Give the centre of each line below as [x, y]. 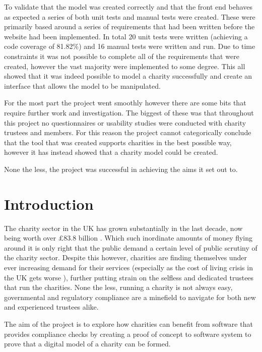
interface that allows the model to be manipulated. [82, 85]
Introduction [49, 203]
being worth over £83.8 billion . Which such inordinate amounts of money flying [128, 238]
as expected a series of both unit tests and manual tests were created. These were [130, 16]
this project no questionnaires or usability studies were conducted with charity [125, 122]
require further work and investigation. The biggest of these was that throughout [129, 112]
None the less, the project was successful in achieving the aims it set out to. [121, 169]
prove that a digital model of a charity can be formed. [87, 344]
